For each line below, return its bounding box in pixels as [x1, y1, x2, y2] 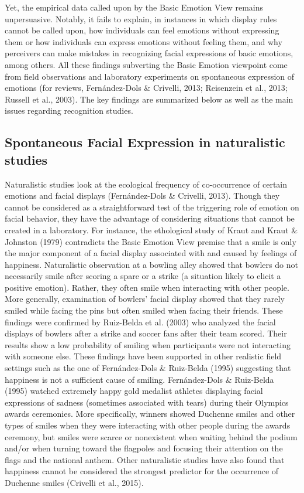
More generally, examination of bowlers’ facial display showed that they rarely [5, 293, 285, 305]
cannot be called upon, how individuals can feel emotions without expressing [5, 24, 279, 36]
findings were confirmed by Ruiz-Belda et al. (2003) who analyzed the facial [5, 315, 276, 328]
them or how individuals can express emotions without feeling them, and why [5, 35, 282, 47]
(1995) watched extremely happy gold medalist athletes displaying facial [5, 385, 263, 397]
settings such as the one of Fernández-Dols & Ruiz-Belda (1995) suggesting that [5, 362, 291, 374]
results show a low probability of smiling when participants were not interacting [5, 338, 291, 351]
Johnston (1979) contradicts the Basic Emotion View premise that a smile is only [5, 235, 296, 247]
